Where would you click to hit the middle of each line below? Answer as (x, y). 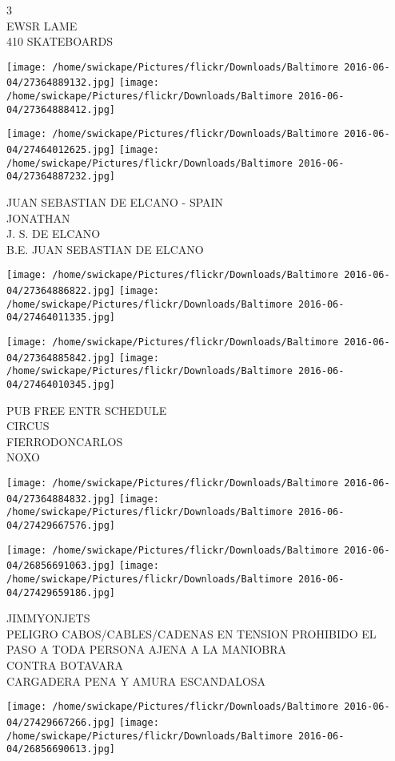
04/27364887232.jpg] (61, 177)
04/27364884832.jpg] (61, 499)
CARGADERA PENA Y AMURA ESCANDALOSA (136, 680)
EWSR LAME (42, 25)
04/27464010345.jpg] (61, 385)
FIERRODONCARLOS (65, 441)
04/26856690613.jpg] (61, 749)
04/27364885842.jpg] (61, 358)
